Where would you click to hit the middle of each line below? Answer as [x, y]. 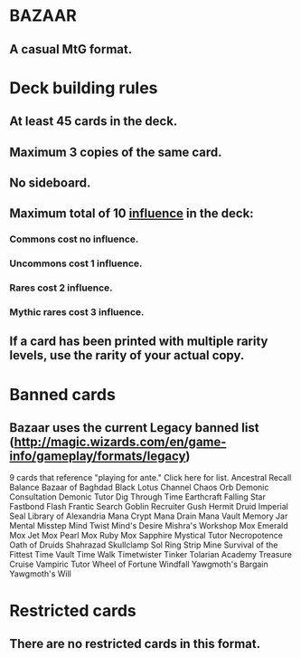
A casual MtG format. [71, 49]
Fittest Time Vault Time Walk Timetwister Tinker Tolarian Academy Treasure [150, 555]
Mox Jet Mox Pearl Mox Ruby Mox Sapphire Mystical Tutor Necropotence [146, 536]
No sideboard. [50, 182]
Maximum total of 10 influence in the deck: [132, 214]
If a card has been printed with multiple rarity [139, 342]
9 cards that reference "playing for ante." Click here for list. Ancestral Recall [150, 478]
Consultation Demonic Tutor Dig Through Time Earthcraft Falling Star [138, 497]
